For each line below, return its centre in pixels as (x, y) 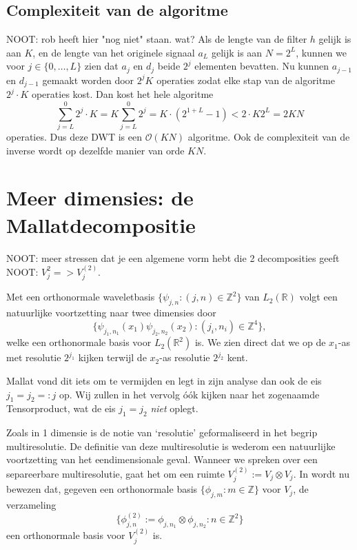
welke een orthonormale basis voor (79, 342)
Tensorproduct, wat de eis (61, 408)
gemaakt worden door (88, 80)
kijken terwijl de (112, 357)
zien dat (101, 66)
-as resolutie (185, 357)
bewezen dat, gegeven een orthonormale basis (102, 489)
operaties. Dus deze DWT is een (74, 137)
